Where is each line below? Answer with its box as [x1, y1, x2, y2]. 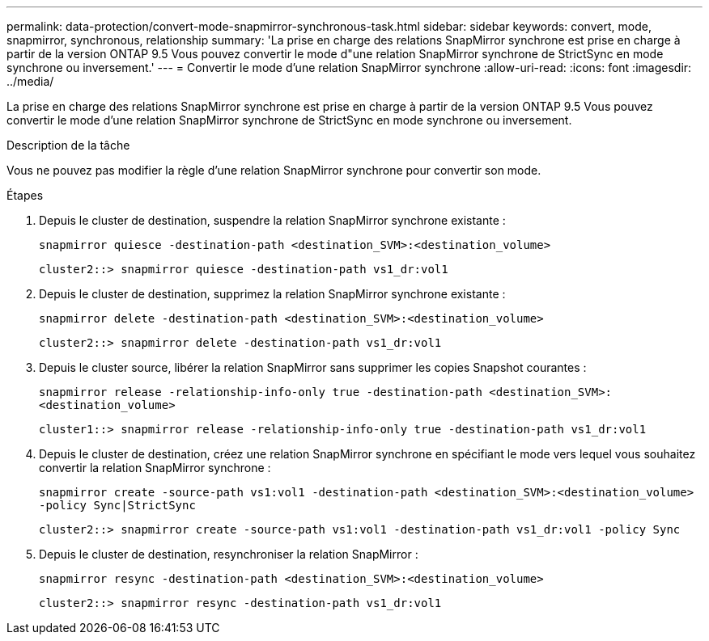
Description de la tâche [6, 138, 130, 152]
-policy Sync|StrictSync [39, 499, 196, 512]
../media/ [6, 74, 54, 88]
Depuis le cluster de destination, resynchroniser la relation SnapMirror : [39, 547, 418, 561]
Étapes [6, 188, 44, 202]
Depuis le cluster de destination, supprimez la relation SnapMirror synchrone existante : [39, 287, 506, 301]
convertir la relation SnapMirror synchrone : [39, 461, 271, 474]
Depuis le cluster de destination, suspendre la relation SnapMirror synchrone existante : [39, 213, 506, 227]
